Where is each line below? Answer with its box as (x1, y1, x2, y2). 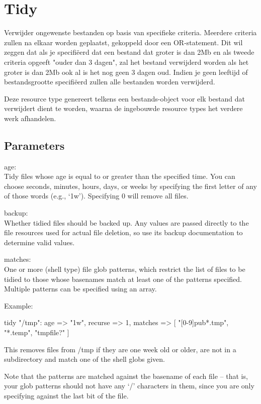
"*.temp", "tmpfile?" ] (4, 327, 69, 337)
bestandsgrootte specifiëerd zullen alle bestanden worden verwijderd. (4, 76, 215, 87)
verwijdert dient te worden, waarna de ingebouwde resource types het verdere (4, 103, 243, 114)
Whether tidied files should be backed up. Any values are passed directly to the (4, 217, 249, 228)
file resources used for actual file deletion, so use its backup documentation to (4, 227, 243, 238)
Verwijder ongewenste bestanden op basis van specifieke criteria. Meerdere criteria (4, 27, 257, 38)
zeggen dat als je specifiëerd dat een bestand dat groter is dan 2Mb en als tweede (4, 47, 254, 57)
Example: (4, 300, 33, 311)
